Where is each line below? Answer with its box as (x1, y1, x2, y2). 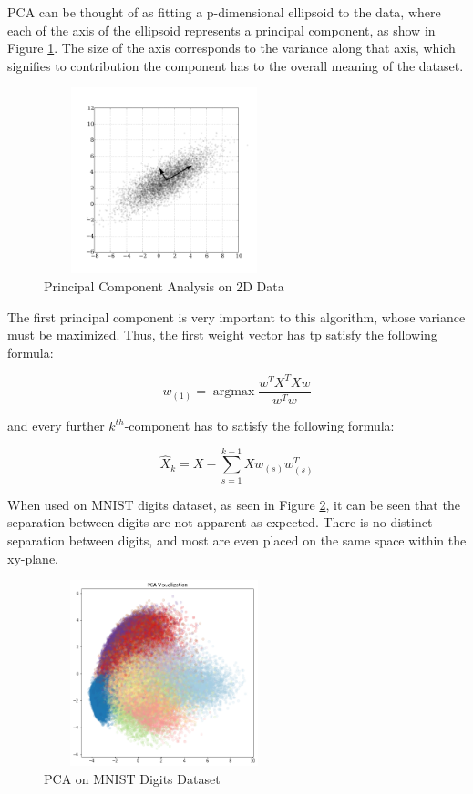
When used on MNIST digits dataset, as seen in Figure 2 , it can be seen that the (7, 494, 460, 514)
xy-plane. (7, 548, 59, 567)
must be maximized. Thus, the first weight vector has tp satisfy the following (7, 325, 437, 344)
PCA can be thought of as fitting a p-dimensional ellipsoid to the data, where (7, 3, 441, 21)
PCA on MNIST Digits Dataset (44, 769, 221, 788)
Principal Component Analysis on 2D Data (44, 277, 284, 296)
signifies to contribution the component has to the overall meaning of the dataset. (7, 56, 464, 75)
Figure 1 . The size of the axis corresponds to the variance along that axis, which (7, 38, 456, 57)
